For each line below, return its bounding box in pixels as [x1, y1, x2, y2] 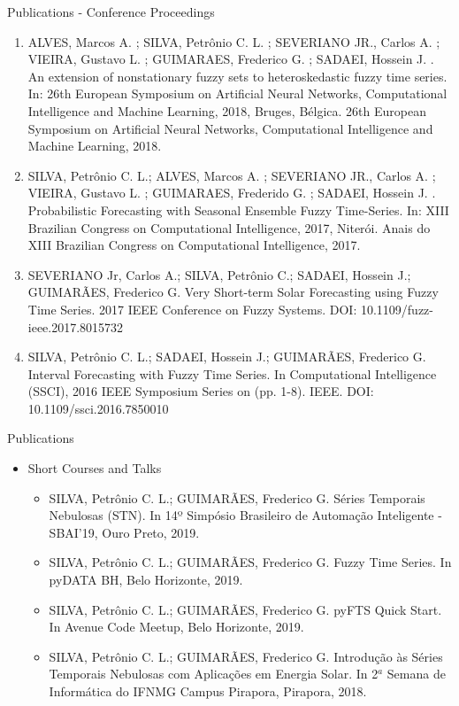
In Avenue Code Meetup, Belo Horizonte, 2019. [49, 617, 304, 636]
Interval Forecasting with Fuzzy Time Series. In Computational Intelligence [27, 364, 437, 383]
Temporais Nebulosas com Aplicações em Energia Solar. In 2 [49, 664, 379, 683]
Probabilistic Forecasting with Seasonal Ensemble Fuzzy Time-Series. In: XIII [27, 200, 449, 219]
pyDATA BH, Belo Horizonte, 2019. [49, 570, 243, 589]
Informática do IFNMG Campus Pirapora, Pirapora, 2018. [49, 682, 367, 700]
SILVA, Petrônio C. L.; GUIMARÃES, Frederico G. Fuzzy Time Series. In [49, 553, 452, 571]
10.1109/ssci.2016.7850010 [27, 399, 169, 417]
